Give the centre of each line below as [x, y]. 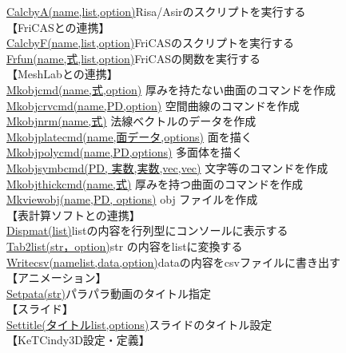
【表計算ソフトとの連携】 [74, 214]
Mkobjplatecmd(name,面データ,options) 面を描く [129, 136]
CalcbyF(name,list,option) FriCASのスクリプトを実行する [150, 43]
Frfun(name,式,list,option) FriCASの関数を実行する [133, 58]
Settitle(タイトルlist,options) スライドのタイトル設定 [139, 324]
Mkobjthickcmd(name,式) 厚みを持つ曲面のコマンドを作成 [155, 183]
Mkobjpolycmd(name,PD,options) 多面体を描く [125, 152]
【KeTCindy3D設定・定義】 [78, 340]
